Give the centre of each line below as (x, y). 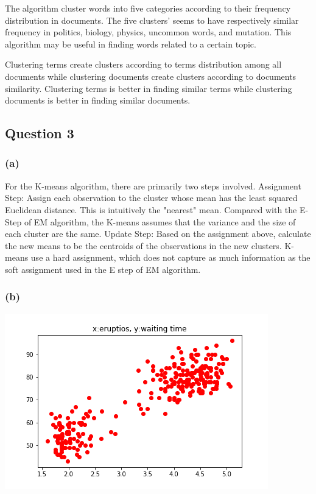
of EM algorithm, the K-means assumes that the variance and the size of (160, 221)
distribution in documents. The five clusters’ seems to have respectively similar (152, 20)
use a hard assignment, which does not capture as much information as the (170, 257)
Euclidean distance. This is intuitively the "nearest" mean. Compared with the (151, 209)
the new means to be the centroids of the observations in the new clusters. (143, 245)
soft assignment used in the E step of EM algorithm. (103, 269)
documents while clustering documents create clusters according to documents (151, 76)
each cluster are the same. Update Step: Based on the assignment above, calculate (158, 234)
